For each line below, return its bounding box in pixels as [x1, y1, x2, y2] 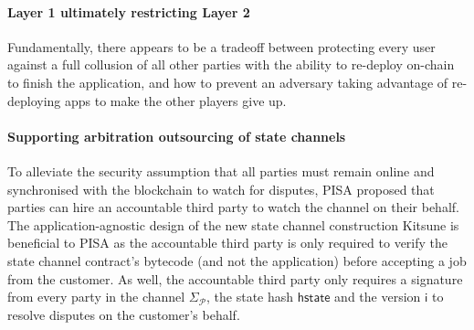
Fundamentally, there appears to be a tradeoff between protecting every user [7, 37, 436, 56]
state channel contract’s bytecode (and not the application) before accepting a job [7, 250, 467, 270]
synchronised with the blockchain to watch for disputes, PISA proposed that [7, 179, 435, 198]
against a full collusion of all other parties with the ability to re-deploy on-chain [7, 55, 455, 74]
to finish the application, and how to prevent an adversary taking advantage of [7, 72, 448, 91]
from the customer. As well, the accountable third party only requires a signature [7, 269, 463, 288]
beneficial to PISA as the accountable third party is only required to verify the [7, 233, 448, 252]
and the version [334, 287, 421, 306]
